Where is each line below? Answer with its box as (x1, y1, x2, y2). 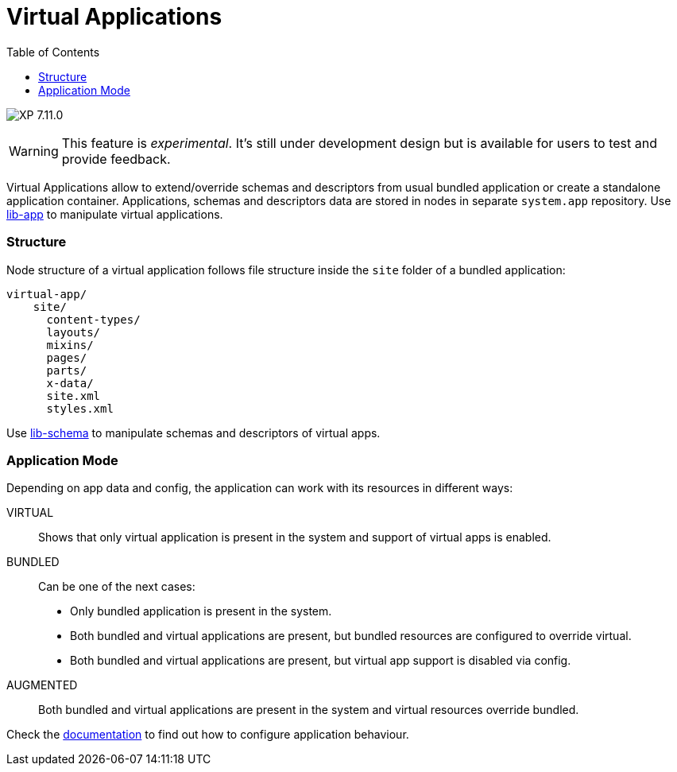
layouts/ (46, 325, 101, 339)
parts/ (46, 363, 87, 377)
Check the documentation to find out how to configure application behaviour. (6, 727, 409, 742)
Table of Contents (6, 45, 100, 59)
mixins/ (46, 338, 94, 351)
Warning (9, 142, 59, 159)
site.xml (46, 389, 101, 402)
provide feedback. (61, 150, 171, 167)
